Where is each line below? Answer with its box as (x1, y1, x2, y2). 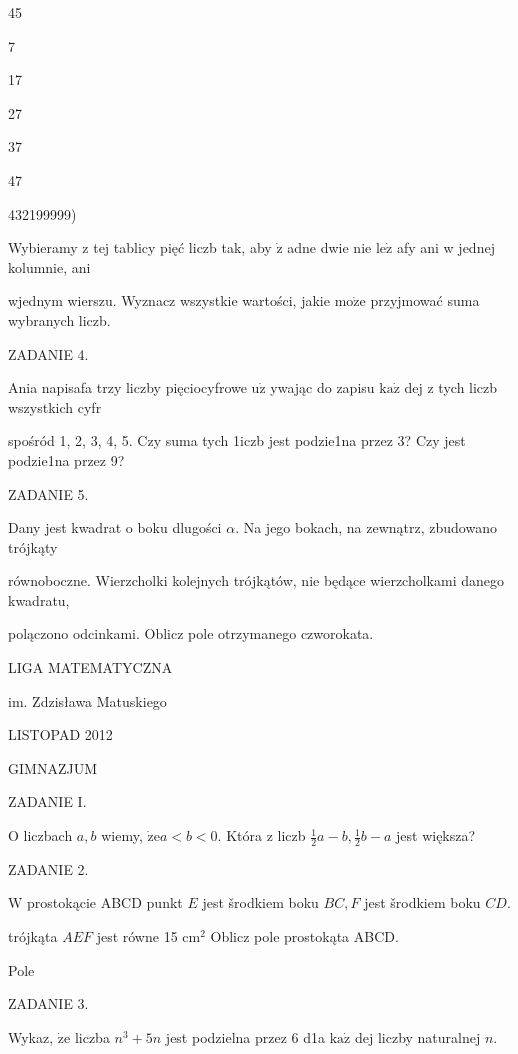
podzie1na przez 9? (8, 449, 125, 470)
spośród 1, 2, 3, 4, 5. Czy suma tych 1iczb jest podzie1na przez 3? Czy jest (8, 430, 466, 451)
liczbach (23, 825, 73, 846)
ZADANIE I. (8, 791, 87, 812)
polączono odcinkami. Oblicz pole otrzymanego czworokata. (8, 623, 374, 644)
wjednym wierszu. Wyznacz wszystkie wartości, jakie (8, 290, 330, 311)
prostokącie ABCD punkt (27, 892, 183, 913)
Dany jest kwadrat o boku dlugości (8, 517, 222, 538)
